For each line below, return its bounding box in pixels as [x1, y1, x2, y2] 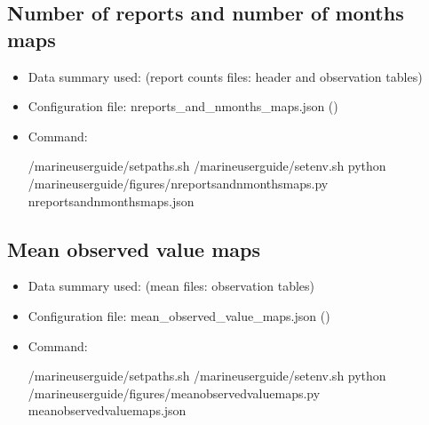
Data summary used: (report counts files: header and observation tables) [28, 67, 423, 85]
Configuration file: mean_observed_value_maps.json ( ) [28, 306, 330, 325]
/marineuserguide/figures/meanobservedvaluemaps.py [28, 383, 321, 402]
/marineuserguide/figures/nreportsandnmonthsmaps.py [28, 173, 329, 192]
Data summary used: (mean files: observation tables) [28, 277, 315, 295]
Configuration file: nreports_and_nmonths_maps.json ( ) [28, 97, 338, 116]
